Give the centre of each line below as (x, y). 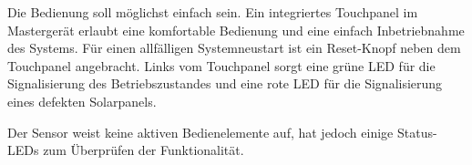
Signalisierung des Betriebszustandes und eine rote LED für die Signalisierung (225, 83)
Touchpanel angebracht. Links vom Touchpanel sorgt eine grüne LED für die (221, 65)
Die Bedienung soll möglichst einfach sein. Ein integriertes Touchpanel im (213, 12)
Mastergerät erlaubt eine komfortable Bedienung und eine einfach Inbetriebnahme (236, 30)
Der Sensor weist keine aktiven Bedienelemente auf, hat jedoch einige (200, 132)
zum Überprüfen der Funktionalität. (144, 150)
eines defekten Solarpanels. (82, 101)
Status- (417, 132)
